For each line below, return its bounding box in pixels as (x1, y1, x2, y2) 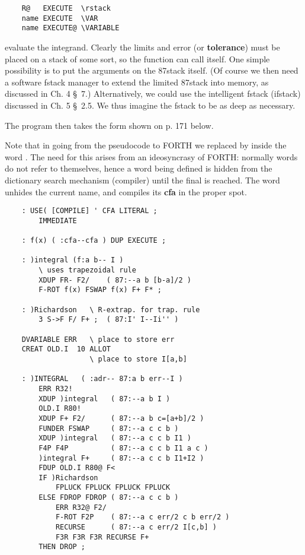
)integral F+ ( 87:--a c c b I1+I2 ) (38, 453, 204, 462)
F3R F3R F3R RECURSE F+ (55, 532, 149, 541)
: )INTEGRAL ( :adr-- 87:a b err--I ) (21, 375, 183, 383)
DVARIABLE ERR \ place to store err (21, 335, 175, 344)
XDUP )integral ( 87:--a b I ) (38, 394, 171, 403)
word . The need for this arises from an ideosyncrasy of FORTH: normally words (5, 150, 298, 163)
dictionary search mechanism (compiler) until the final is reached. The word (5, 173, 280, 186)
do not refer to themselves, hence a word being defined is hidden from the (5, 162, 272, 175)
